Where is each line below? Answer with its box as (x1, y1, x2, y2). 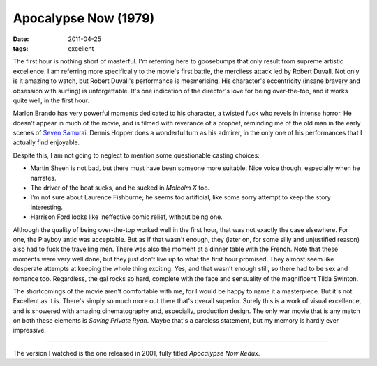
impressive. (13, 326, 47, 335)
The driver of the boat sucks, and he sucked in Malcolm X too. (30, 183, 210, 192)
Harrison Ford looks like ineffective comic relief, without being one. (30, 213, 223, 221)
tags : (13, 44, 29, 52)
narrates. (30, 174, 57, 182)
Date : (13, 35, 29, 43)
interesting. (30, 203, 63, 211)
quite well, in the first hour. (13, 96, 90, 105)
